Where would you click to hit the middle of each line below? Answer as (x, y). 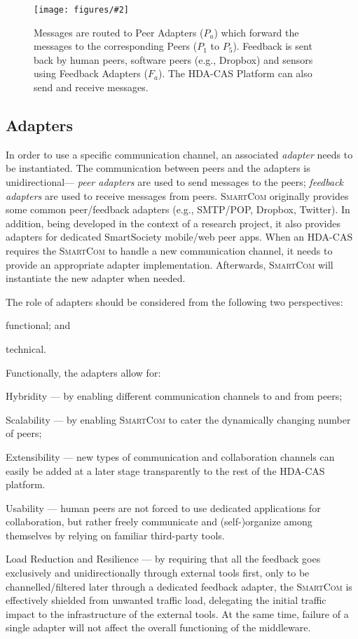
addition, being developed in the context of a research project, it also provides (173, 223)
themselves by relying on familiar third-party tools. (115, 535)
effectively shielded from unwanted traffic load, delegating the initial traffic (166, 600)
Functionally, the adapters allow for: (83, 372)
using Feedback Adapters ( (91, 73)
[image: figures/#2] (82, 10)
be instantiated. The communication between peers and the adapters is (158, 168)
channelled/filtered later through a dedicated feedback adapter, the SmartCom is (179, 586)
